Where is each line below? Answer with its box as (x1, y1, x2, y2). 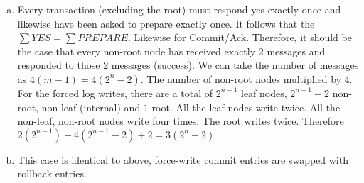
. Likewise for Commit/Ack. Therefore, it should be (127, 30, 352, 45)
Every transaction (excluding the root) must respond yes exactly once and (17, 2, 341, 16)
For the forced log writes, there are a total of (17, 85, 213, 100)
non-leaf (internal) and (41, 99, 141, 114)
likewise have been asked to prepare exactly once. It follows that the (17, 16, 315, 30)
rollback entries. (17, 166, 87, 181)
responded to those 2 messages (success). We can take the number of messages (17, 57, 359, 72)
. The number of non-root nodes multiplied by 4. (140, 71, 353, 86)
